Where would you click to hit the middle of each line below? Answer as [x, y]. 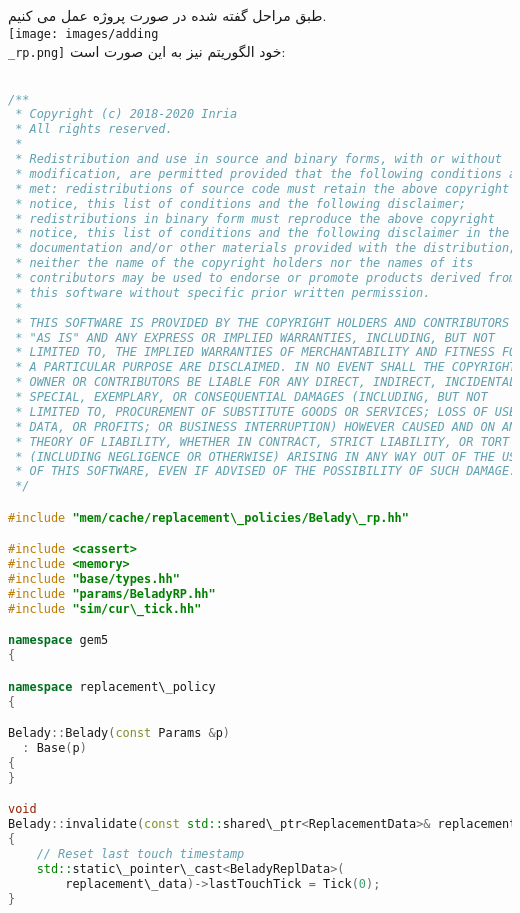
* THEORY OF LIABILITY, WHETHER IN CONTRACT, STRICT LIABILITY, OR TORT [262, 441]
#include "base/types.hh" [94, 579]
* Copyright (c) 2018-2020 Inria [126, 114]
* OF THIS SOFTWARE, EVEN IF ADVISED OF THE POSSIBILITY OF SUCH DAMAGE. [266, 471]
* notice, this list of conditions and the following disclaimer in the [262, 233]
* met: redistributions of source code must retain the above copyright [262, 188]
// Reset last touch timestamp [140, 854]
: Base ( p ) [54, 748]
